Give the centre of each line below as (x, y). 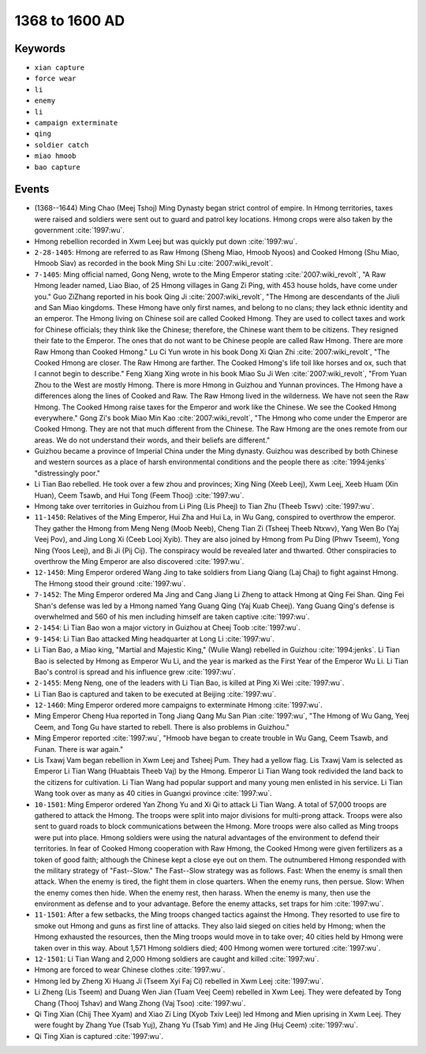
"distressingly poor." (67, 473)
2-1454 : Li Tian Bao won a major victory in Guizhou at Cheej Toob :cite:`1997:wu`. (168, 628)
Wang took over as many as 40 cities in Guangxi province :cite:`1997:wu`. (153, 794)
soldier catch (62, 145)
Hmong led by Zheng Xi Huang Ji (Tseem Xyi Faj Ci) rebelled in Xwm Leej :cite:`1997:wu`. (179, 981)
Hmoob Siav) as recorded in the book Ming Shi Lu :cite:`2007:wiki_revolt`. (154, 263)
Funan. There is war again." (79, 749)
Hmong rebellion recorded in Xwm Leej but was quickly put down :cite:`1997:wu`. (166, 241)
